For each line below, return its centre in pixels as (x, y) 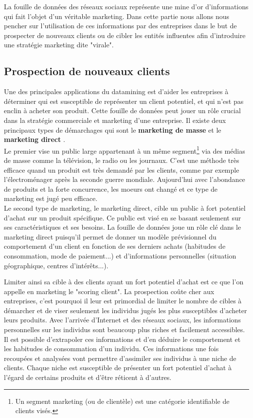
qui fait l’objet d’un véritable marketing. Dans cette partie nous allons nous (117, 16)
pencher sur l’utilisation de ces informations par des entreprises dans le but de (120, 26)
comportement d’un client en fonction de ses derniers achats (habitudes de (115, 246)
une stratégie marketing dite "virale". (59, 45)
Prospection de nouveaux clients (87, 71)
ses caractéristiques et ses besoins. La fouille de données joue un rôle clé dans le (123, 227)
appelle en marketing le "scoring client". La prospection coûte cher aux (109, 291)
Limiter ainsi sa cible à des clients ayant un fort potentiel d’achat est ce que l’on (124, 282)
